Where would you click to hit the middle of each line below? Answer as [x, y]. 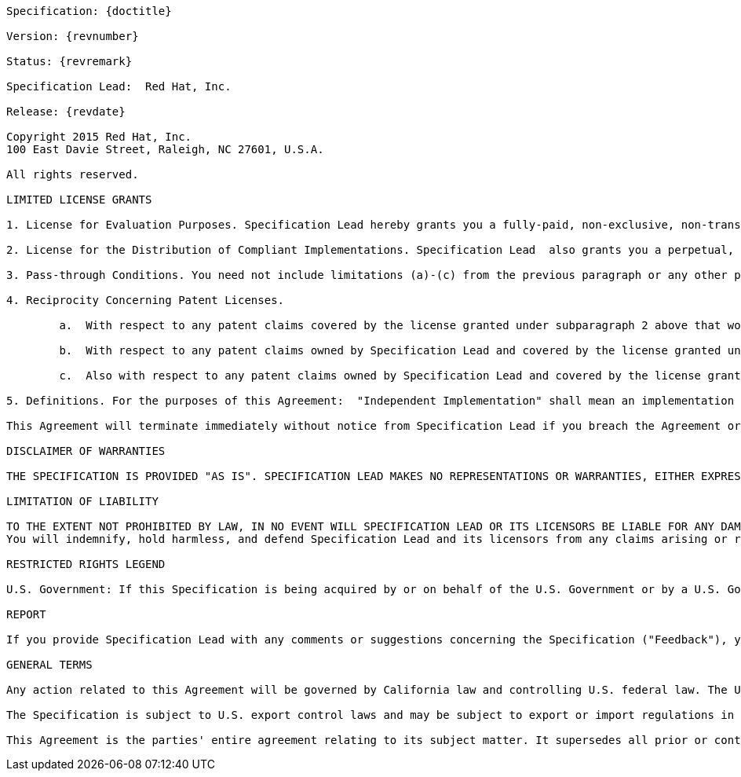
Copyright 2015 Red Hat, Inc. [99, 137]
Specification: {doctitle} [89, 11]
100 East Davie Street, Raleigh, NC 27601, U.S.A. [165, 149]
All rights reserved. [73, 174]
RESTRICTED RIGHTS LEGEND [86, 564]
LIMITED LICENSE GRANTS [79, 200]
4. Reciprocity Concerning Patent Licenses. [146, 300]
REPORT [26, 614]
